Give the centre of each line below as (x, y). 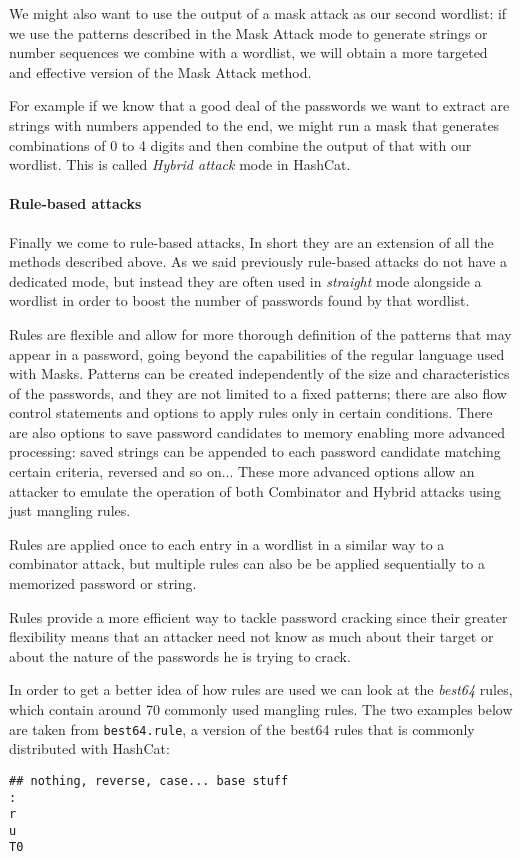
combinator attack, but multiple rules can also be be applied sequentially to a (247, 563)
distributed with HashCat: (89, 748)
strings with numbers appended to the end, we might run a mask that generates (254, 124)
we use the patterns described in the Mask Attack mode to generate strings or (248, 32)
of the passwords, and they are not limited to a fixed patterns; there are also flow (258, 392)
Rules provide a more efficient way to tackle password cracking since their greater (258, 616)
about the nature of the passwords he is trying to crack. (180, 655)
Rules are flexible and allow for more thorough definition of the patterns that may (260, 333)
